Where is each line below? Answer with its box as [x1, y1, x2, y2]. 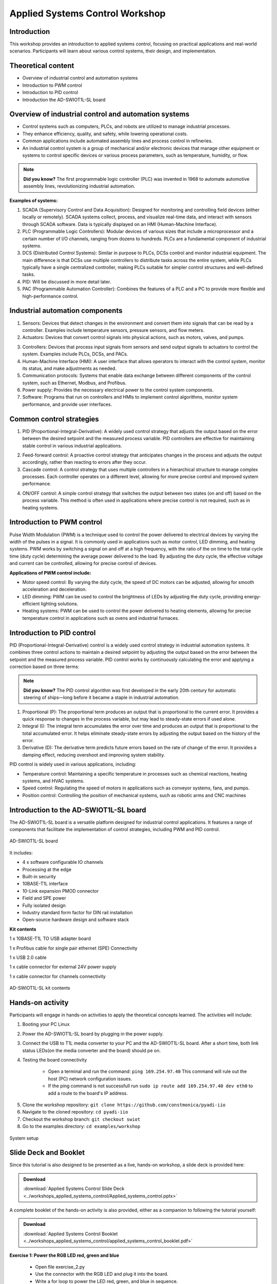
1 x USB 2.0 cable [9, 954, 47, 960]
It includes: [9, 849, 33, 856]
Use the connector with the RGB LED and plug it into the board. [35, 1271, 169, 1277]
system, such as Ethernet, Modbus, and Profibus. [22, 380, 127, 386]
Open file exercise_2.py [35, 1263, 85, 1270]
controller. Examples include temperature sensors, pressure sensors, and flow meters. [22, 327, 205, 333]
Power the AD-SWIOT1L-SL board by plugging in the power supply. [22, 1030, 164, 1037]
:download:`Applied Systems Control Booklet [23, 1231, 118, 1237]
